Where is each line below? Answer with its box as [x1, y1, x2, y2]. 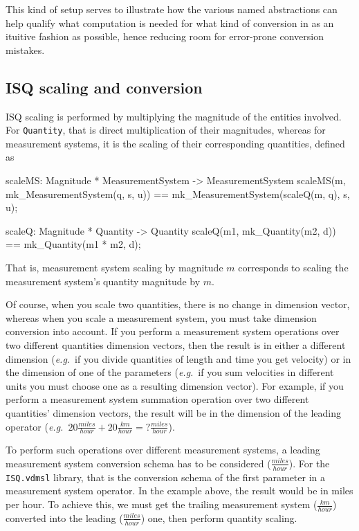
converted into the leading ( [6, 510, 123, 525]
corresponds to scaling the [238, 260, 349, 274]
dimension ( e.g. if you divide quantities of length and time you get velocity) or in [6, 351, 351, 366]
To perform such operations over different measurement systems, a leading [6, 442, 320, 457]
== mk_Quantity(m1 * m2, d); [6, 237, 141, 251]
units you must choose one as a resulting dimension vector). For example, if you [6, 378, 344, 393]
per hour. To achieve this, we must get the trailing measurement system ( [6, 497, 317, 512]
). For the [288, 456, 330, 470]
